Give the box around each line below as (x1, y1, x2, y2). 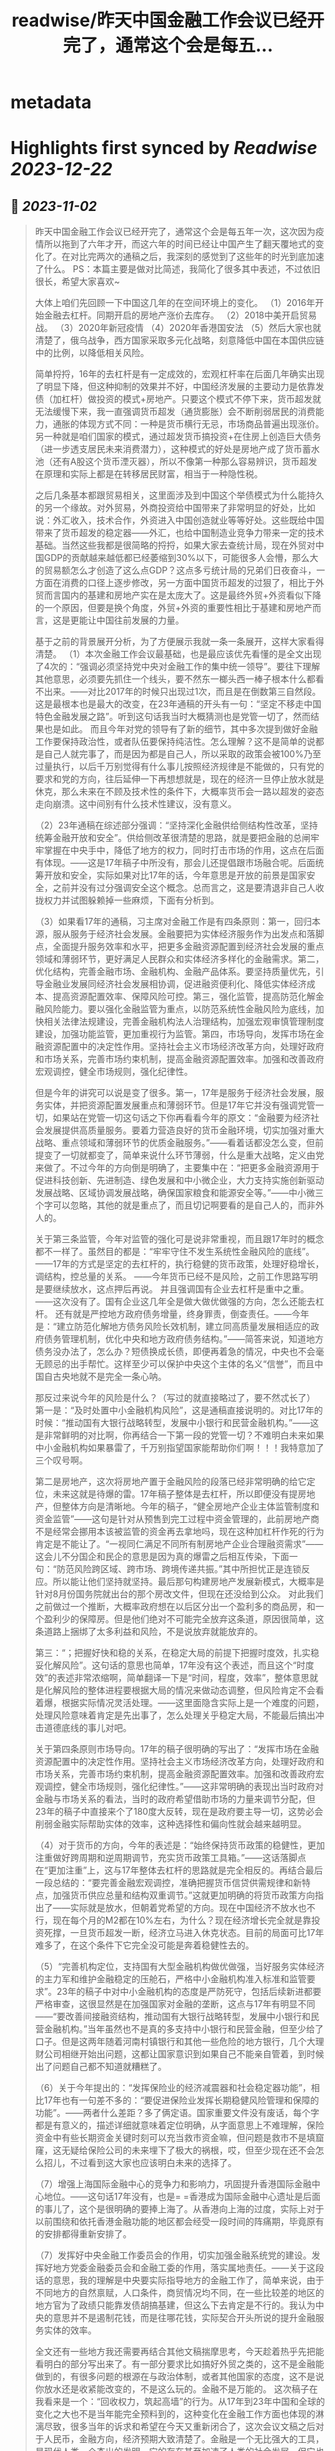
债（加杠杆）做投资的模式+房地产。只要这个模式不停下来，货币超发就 (34, 393, 322, 405)
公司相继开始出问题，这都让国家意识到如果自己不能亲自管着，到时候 (43, 2048, 325, 2060)
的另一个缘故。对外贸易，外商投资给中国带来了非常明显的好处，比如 (34, 502, 316, 514)
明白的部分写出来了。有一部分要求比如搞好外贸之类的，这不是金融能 (43, 2358, 325, 2370)
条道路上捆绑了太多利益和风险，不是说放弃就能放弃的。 (34, 1626, 263, 1638)
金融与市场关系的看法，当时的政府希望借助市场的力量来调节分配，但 (34, 1793, 316, 1805)
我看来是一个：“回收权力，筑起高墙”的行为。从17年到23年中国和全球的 (34, 2396, 325, 2408)
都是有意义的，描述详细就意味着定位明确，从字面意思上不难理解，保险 (34, 2119, 325, 2131)
